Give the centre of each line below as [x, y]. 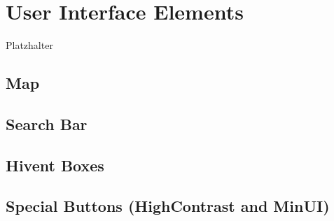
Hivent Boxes [55, 165]
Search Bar [47, 123]
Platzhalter [29, 45]
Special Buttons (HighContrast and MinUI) [168, 206]
